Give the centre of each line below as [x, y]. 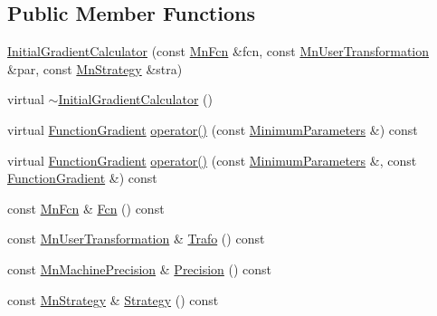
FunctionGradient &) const [82, 178]
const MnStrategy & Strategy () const [113, 299]
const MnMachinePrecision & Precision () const [140, 268]
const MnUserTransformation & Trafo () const [136, 239]
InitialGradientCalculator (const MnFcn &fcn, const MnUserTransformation [218, 51]
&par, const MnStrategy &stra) [95, 68]
